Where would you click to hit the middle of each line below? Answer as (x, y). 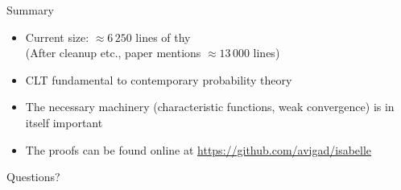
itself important (64, 122)
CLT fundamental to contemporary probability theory (159, 79)
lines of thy (163, 37)
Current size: (57, 37)
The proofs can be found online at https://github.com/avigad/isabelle (198, 149)
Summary (30, 10)
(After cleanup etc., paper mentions (113, 53)
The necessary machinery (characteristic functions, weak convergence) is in (210, 107)
